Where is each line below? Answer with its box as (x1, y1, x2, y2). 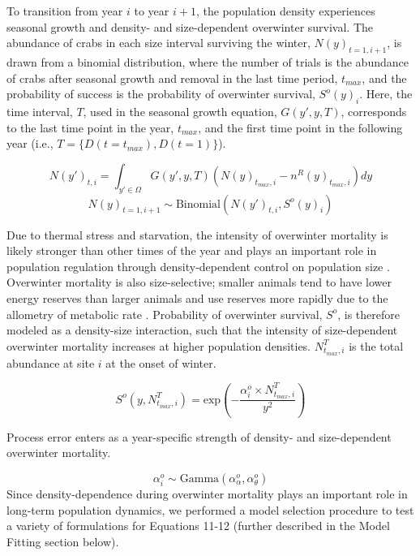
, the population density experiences (195, 2, 375, 19)
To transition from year (6, 2, 123, 19)
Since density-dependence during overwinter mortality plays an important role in (6, 485, 408, 502)
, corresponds (341, 102, 407, 119)
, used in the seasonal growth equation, (83, 102, 277, 119)
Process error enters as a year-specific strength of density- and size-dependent (6, 428, 392, 445)
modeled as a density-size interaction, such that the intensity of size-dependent (6, 321, 398, 338)
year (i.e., (6, 135, 54, 152)
